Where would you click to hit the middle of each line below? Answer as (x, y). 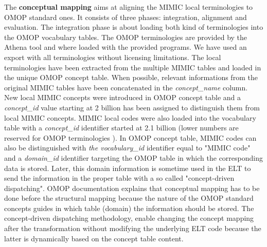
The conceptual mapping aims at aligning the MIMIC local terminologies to (129, 7)
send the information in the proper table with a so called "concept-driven (119, 178)
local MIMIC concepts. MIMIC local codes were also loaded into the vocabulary (130, 117)
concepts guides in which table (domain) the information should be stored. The (129, 208)
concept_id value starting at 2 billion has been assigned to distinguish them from (132, 107)
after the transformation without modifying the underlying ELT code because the (133, 228)
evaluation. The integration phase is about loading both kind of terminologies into (134, 27)
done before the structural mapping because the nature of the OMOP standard (129, 198)
